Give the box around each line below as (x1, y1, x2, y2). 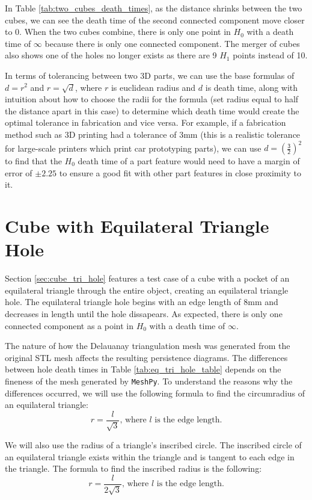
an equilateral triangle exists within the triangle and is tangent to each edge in (5, 450, 295, 463)
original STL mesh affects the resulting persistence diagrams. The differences (5, 351, 288, 363)
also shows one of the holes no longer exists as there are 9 (5, 49, 217, 61)
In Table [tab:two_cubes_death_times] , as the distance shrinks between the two (5, 2, 302, 14)
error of (5, 166, 32, 179)
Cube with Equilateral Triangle (5, 214, 269, 238)
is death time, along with (205, 81, 298, 93)
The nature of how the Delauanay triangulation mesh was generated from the (5, 339, 290, 352)
